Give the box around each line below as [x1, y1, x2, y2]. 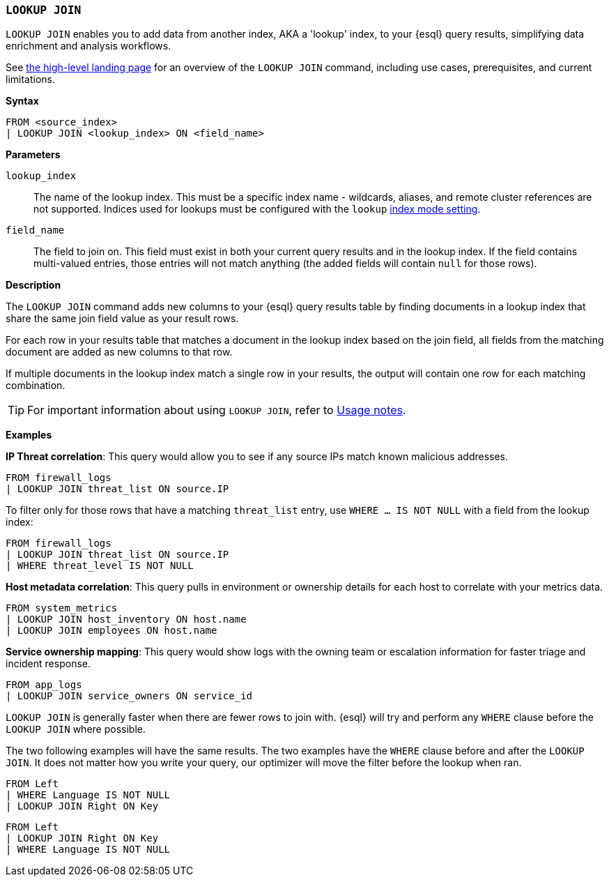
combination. [6, 379, 65, 392]
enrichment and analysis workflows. [6, 40, 171, 52]
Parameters [6, 149, 61, 161]
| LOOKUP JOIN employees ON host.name [6, 625, 217, 637]
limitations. [6, 73, 56, 86]
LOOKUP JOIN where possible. [6, 723, 146, 736]
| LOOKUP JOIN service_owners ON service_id [6, 690, 253, 702]
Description [6, 279, 61, 291]
